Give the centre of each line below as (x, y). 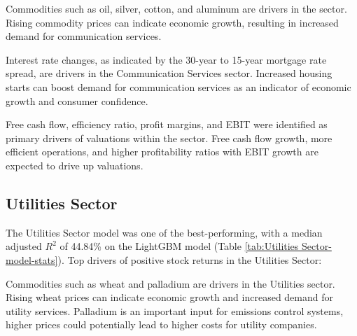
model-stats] (32, 259)
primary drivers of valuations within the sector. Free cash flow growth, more (169, 138)
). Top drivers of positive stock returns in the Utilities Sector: (190, 259)
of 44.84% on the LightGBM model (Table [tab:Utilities (179, 246)
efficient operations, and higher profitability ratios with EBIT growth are (162, 152)
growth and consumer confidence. (77, 100)
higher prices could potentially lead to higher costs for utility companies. (161, 324)
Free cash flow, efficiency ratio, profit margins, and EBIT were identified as (167, 124)
